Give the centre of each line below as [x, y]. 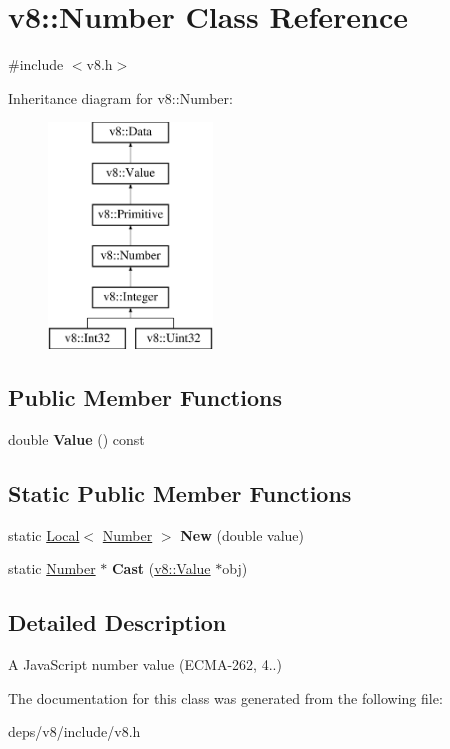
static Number [52, 568]
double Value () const [76, 438]
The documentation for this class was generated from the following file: [225, 697]
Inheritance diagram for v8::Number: [120, 97]
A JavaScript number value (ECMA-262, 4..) [145, 664]
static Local [44, 534]
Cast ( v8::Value [161, 568]
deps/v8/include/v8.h [74, 731]
